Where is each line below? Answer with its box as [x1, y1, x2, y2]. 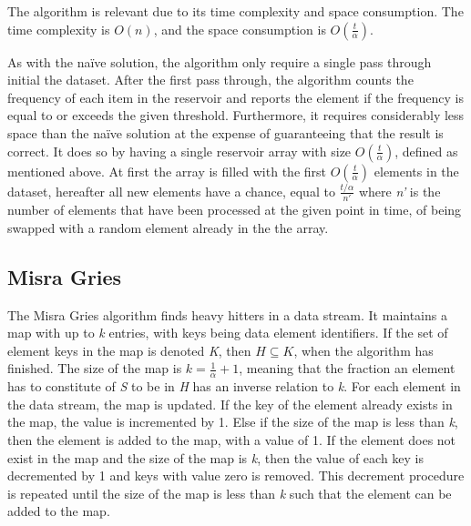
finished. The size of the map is [7, 359, 182, 378]
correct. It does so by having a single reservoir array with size [7, 141, 352, 160]
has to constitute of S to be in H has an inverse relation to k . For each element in [7, 377, 461, 396]
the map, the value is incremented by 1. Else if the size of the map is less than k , [7, 412, 458, 431]
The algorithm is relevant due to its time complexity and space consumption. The [7, 2, 464, 20]
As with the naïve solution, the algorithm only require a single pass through [7, 52, 432, 71]
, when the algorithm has [293, 340, 434, 359]
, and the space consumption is [153, 19, 326, 38]
